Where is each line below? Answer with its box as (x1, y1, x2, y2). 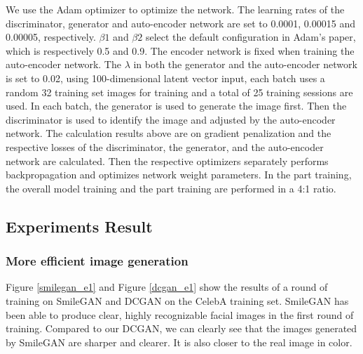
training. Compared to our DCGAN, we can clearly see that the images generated (6, 321, 357, 336)
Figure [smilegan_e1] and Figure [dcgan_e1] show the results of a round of (6, 280, 328, 294)
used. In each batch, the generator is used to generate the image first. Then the (6, 98, 347, 113)
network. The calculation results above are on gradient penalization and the (6, 126, 331, 140)
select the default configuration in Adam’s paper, (145, 29, 356, 44)
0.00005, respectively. (6, 29, 96, 44)
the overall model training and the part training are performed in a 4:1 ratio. (6, 181, 336, 195)
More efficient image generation (6, 252, 189, 270)
